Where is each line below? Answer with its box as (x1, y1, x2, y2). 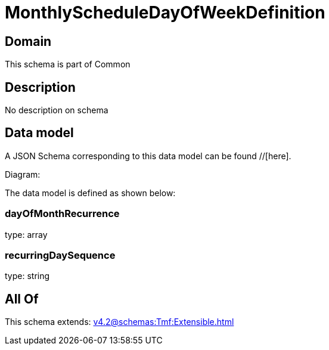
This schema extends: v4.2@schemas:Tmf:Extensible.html (5, 317, 234, 327)
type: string (5, 271, 50, 281)
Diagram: (5, 169, 41, 179)
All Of (5, 291, 39, 306)
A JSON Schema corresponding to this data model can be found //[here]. (5, 150, 291, 161)
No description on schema (5, 105, 108, 116)
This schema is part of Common (5, 59, 131, 70)
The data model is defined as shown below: (5, 187, 176, 198)
